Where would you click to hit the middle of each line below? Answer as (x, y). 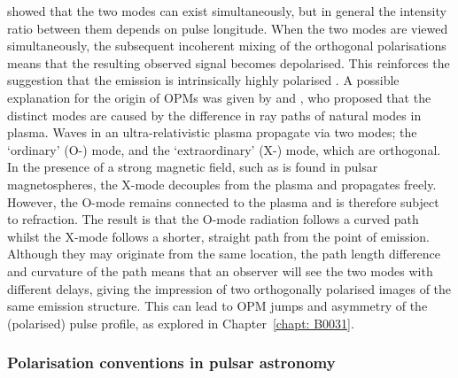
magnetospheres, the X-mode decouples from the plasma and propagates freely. (222, 184)
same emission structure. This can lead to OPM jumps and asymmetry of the (217, 306)
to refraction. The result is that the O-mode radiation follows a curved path (213, 219)
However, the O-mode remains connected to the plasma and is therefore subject (223, 201)
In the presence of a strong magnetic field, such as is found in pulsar (193, 167)
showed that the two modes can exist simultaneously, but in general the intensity (227, 11)
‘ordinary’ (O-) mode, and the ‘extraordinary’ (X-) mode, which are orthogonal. (224, 149)
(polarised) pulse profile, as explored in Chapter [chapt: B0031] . (181, 323)
